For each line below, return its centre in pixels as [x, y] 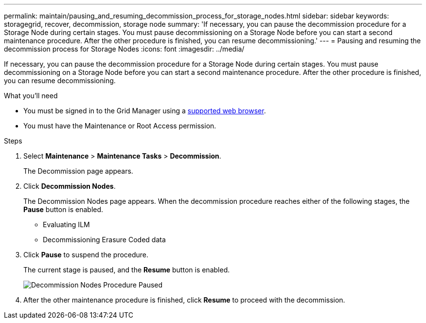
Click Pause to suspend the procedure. [86, 255]
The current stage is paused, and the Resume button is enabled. [127, 270]
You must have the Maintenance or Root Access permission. [120, 126]
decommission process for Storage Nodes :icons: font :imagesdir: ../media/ [124, 49]
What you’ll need [31, 96]
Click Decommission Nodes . [70, 186]
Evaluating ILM [66, 224]
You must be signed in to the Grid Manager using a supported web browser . [145, 111]
